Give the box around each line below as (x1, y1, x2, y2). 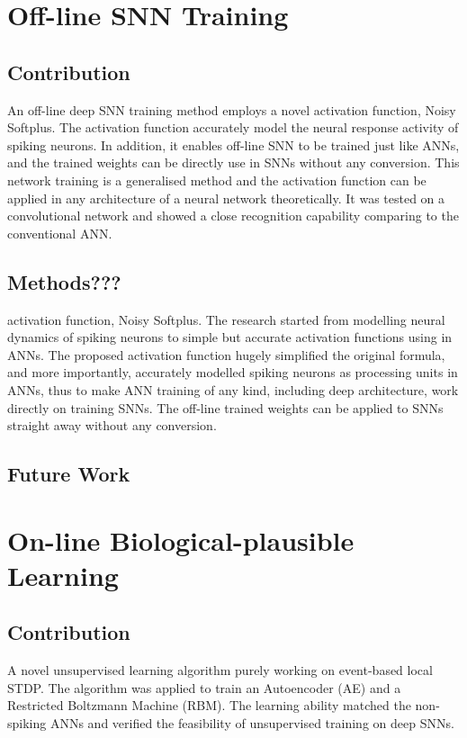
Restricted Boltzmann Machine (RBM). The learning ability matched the (7, 696, 411, 715)
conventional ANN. (7, 223, 112, 242)
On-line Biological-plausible (7, 521, 355, 558)
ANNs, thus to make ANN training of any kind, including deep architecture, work (7, 380, 459, 399)
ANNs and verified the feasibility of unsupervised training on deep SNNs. (49, 714, 454, 733)
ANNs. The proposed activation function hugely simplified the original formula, (7, 345, 445, 364)
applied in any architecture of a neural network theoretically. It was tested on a (7, 188, 445, 207)
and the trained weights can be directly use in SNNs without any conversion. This (7, 153, 460, 172)
